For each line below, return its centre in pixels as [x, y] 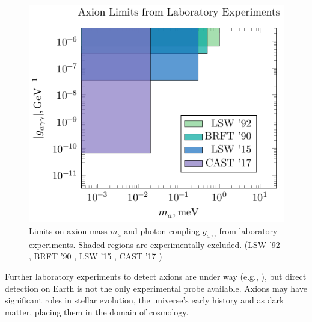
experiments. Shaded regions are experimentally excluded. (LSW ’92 [154, 244]
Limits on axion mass [68, 231]
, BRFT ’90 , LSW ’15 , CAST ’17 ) [96, 256]
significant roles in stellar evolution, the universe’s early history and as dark [145, 300]
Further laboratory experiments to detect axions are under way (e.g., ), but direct [156, 277]
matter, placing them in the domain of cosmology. [97, 311]
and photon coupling [162, 231]
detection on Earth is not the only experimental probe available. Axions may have [156, 288]
